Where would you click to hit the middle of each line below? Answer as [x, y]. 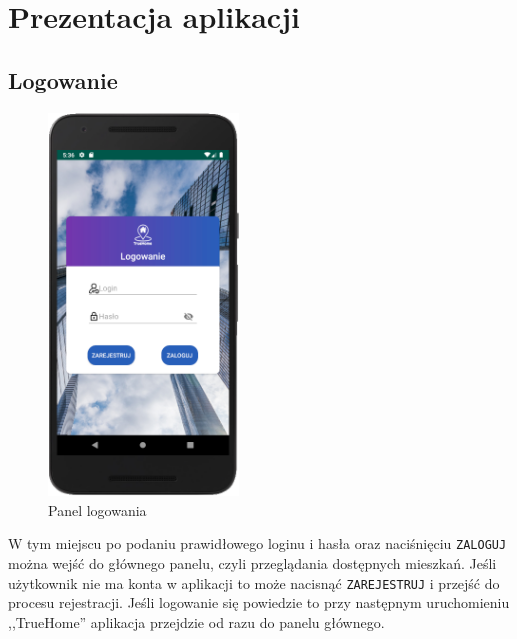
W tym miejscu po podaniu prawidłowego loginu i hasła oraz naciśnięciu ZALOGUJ [257, 543]
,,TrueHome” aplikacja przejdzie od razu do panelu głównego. [196, 621]
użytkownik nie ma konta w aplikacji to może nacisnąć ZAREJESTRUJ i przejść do [254, 582]
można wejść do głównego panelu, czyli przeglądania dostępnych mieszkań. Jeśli [252, 562]
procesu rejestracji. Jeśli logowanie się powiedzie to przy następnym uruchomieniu [259, 602]
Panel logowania [97, 509]
